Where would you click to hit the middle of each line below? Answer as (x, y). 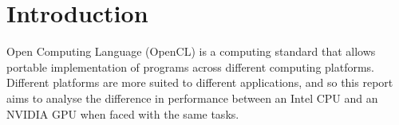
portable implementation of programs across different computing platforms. (191, 66)
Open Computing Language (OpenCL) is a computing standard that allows (191, 51)
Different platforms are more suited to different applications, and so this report (200, 82)
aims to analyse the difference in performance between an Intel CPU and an (192, 98)
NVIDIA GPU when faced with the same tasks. (123, 113)
